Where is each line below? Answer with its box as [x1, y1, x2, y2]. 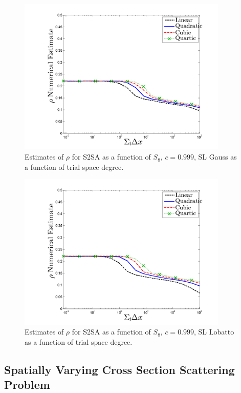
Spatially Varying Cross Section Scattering [4, 361, 235, 377]
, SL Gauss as [194, 151, 237, 162]
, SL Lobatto [194, 326, 234, 337]
